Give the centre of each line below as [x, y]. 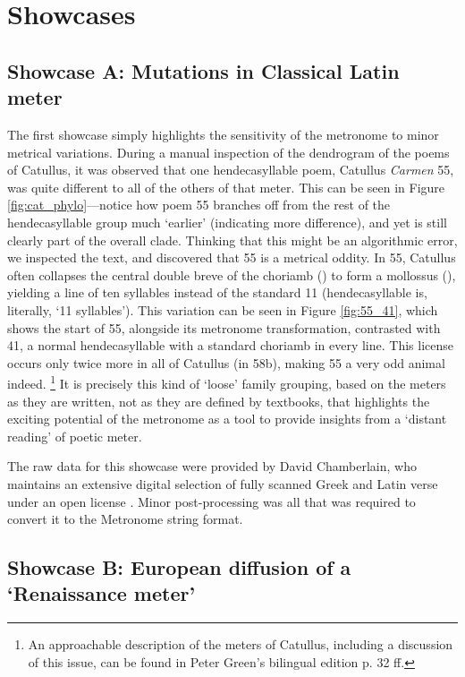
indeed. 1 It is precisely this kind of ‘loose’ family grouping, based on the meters [227, 382]
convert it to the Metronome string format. [125, 519]
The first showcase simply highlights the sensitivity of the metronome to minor [223, 134]
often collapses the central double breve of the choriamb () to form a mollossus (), [232, 274]
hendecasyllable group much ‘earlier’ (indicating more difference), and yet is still [227, 222]
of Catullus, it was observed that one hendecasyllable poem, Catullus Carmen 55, [231, 170]
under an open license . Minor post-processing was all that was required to [211, 501]
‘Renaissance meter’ [101, 593]
